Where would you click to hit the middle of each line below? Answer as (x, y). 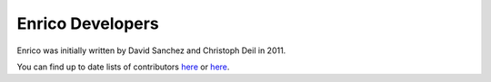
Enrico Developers (88, 23)
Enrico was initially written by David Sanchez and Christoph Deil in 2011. (151, 50)
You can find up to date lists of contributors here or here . (123, 67)
